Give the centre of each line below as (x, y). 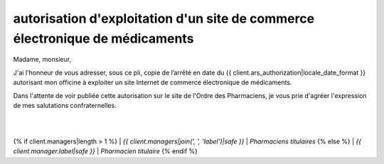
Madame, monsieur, (42, 60)
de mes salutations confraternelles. (65, 105)
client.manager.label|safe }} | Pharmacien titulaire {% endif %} (106, 151)
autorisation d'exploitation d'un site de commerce (164, 18)
